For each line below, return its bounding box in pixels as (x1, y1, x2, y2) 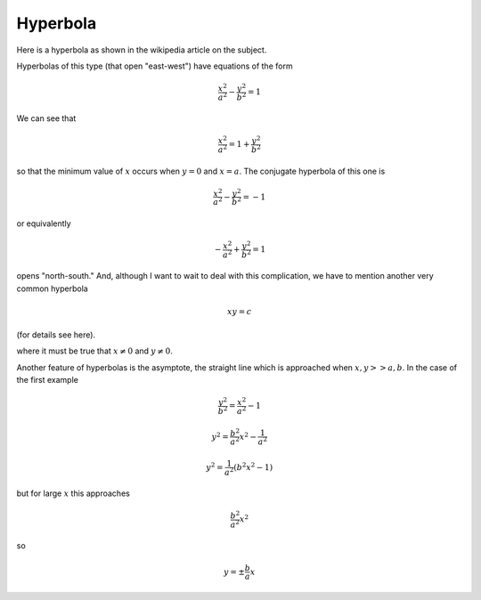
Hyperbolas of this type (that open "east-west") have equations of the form (16, 61, 293, 71)
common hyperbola (16, 283, 88, 294)
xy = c (227, 306, 252, 316)
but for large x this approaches (16, 488, 131, 499)
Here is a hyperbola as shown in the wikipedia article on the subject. (16, 45, 267, 55)
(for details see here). (16, 329, 96, 340)
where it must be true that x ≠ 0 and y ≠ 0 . (16, 345, 174, 356)
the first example (16, 375, 79, 385)
